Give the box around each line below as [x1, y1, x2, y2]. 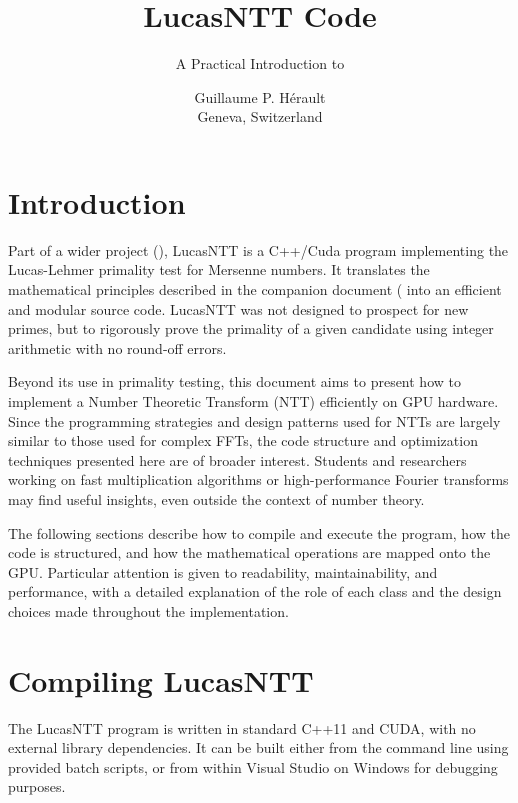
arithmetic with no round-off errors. [8, 337, 227, 358]
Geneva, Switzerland [197, 106, 323, 127]
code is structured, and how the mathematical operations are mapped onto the [8, 542, 491, 563]
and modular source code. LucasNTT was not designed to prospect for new [8, 298, 469, 319]
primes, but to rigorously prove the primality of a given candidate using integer [8, 318, 494, 339]
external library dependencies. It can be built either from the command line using [8, 737, 509, 758]
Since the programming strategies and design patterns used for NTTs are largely [8, 410, 501, 431]
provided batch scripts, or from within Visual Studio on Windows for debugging [8, 756, 498, 777]
